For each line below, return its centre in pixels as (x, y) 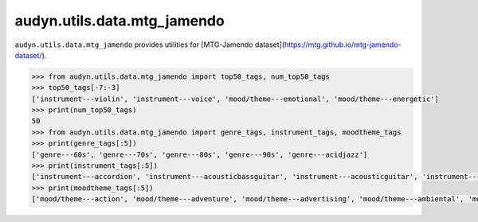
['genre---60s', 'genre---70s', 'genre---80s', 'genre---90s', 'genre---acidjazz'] (200, 154)
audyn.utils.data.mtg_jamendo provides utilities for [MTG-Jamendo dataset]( (150, 45)
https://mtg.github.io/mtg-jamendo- (343, 45)
